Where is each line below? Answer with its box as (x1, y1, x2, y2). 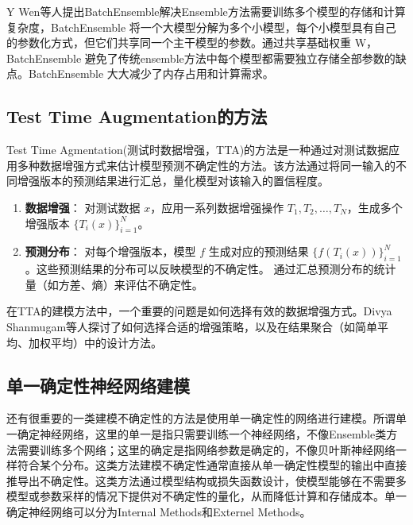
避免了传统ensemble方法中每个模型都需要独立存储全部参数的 (84, 49, 396, 66)
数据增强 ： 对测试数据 (25, 199, 141, 215)
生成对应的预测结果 (208, 243, 309, 260)
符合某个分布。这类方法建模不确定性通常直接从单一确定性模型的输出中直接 (17, 457, 407, 473)
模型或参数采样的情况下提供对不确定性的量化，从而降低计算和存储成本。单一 (6, 488, 407, 504)
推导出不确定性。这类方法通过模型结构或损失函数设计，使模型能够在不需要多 (6, 472, 407, 488)
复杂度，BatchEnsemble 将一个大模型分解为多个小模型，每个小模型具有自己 (6, 18, 396, 35)
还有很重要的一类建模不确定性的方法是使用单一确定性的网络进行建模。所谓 (6, 410, 396, 427)
